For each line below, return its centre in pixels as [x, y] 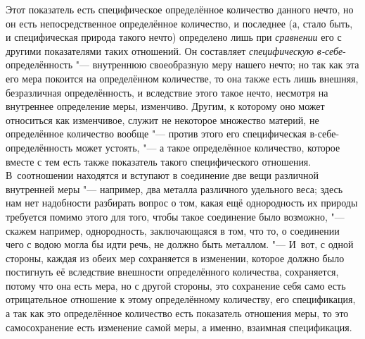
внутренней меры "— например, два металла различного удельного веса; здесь [174, 189]
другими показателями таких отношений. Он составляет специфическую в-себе [174, 50]
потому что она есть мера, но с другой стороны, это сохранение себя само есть [176, 285]
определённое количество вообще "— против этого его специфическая [156, 134]
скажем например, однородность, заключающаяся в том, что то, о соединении [173, 230]
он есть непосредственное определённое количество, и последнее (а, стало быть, [179, 23]
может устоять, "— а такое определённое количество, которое [208, 147]
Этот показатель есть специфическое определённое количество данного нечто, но [180, 9]
